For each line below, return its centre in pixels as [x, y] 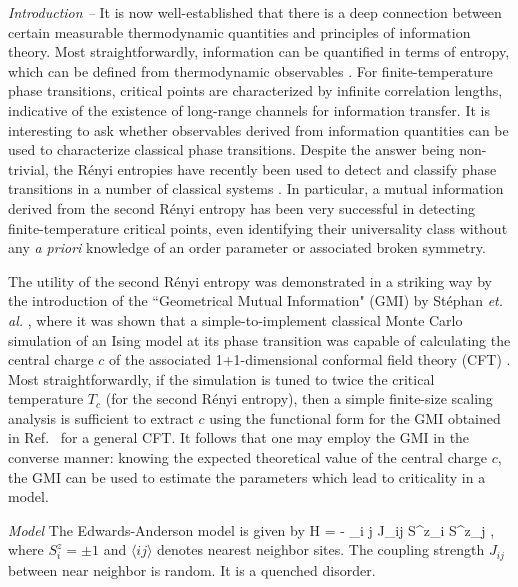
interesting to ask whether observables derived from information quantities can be [258, 129]
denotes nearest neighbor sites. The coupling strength [321, 549]
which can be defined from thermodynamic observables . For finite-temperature [250, 70]
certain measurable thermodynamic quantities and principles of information [239, 31]
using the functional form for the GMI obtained [355, 417]
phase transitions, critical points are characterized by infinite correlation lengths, [255, 90]
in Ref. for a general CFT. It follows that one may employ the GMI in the [239, 437]
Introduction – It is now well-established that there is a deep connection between [255, 12]
